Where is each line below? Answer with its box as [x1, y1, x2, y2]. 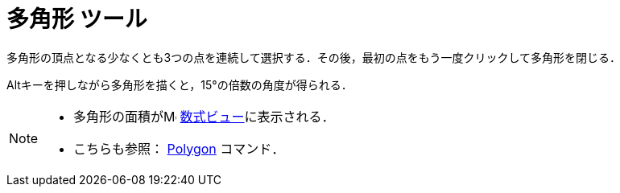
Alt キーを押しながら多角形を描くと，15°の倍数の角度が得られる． [6, 77, 353, 92]
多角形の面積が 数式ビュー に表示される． [73, 108, 335, 125]
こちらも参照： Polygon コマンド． [73, 140, 285, 157]
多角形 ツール [6, 6, 147, 33]
